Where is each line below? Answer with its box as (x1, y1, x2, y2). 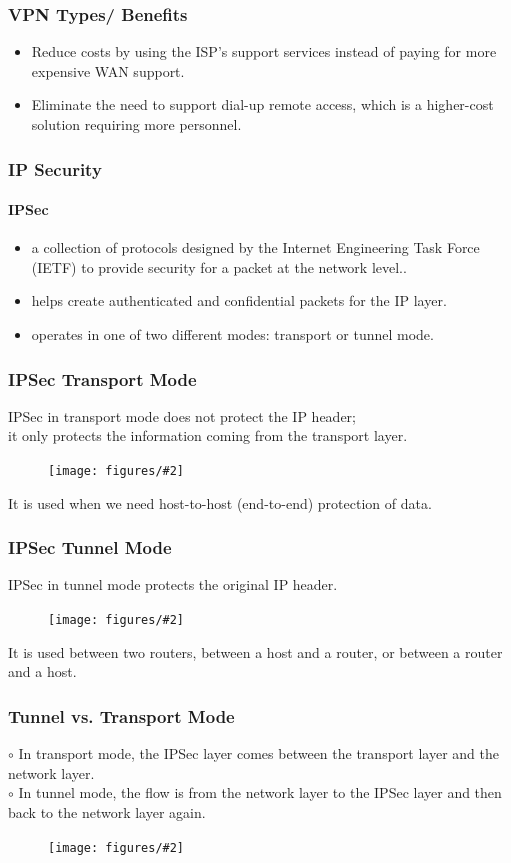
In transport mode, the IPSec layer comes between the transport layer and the (18, 743, 499, 764)
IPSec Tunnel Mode (8, 535, 172, 560)
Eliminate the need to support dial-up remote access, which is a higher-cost (31, 94, 494, 115)
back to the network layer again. (8, 801, 206, 822)
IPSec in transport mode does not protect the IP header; (8, 405, 356, 426)
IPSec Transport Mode (8, 366, 197, 391)
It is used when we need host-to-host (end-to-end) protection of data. (8, 492, 432, 513)
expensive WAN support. (31, 60, 185, 81)
